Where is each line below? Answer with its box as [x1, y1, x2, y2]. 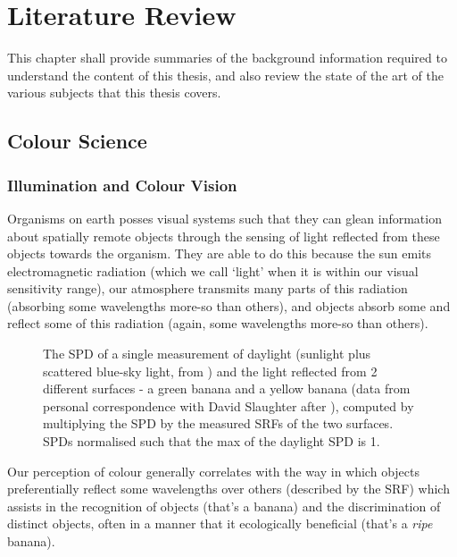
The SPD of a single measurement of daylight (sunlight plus [43, 344, 371, 363]
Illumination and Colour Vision [7, 173, 237, 196]
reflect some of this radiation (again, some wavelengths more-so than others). [7, 314, 428, 333]
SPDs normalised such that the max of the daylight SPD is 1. [43, 432, 380, 451]
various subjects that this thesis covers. [7, 83, 221, 102]
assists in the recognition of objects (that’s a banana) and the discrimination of [7, 496, 441, 515]
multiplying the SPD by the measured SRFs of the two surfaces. [43, 414, 394, 433]
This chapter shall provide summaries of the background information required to [7, 48, 447, 67]
